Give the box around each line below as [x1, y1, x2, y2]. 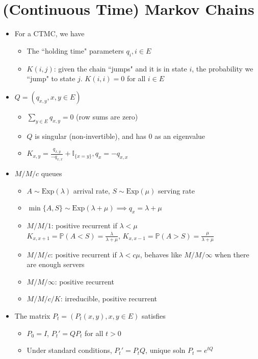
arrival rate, [73, 185, 110, 196]
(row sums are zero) [76, 111, 138, 122]
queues [41, 168, 62, 179]
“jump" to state [27, 73, 75, 84]
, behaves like [140, 249, 182, 259]
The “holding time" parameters [27, 45, 124, 56]
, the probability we [192, 63, 253, 74]
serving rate [158, 185, 195, 196]
